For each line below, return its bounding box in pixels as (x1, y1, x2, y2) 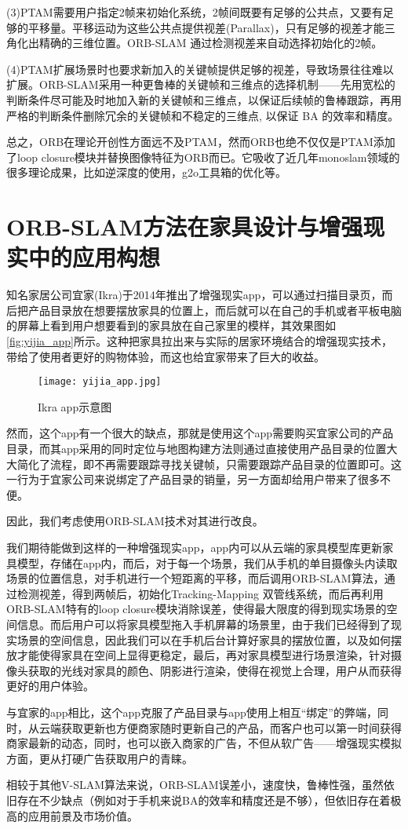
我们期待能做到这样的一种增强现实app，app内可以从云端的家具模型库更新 (6, 539, 383, 556)
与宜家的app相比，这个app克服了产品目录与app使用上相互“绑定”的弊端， (6, 703, 377, 720)
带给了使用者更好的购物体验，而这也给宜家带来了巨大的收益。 (6, 348, 325, 364)
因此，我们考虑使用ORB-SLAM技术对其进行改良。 (6, 513, 264, 529)
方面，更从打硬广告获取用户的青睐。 (6, 750, 193, 766)
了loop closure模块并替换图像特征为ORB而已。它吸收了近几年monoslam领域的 (6, 148, 400, 165)
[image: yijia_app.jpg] (38, 376, 162, 388)
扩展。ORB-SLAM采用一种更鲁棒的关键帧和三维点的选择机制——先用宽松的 (6, 76, 395, 93)
